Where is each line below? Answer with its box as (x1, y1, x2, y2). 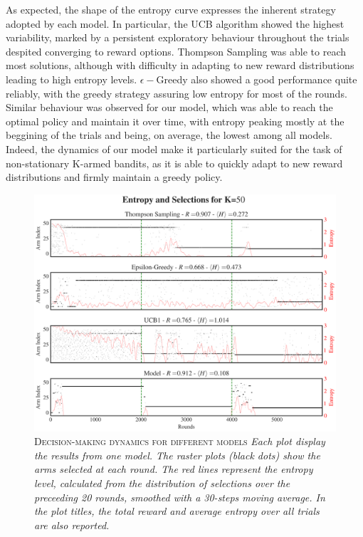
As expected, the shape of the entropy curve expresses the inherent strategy (6, 2, 336, 16)
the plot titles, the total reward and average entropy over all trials (34, 504, 320, 518)
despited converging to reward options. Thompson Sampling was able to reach (6, 43, 347, 58)
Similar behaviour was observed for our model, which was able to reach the (6, 100, 333, 115)
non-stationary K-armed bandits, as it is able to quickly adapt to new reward (6, 155, 343, 170)
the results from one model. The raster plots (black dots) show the (34, 447, 320, 462)
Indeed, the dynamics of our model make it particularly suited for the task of (6, 141, 342, 156)
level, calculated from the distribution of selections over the (34, 476, 290, 490)
